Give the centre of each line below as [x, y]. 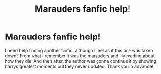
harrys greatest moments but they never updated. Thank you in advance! [79, 66]
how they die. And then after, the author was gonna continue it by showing [81, 61]
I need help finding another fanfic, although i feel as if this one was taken [79, 50]
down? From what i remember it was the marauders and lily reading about [80, 56]
